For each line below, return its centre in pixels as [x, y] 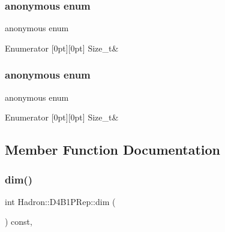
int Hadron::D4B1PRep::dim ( [60, 201]
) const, [19, 222]
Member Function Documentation [113, 150]
